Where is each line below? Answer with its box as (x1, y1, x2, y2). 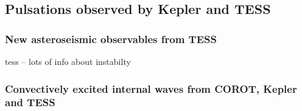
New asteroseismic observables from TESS (5, 31, 217, 46)
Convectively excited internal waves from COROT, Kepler (5, 81, 297, 96)
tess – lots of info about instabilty (5, 55, 131, 67)
